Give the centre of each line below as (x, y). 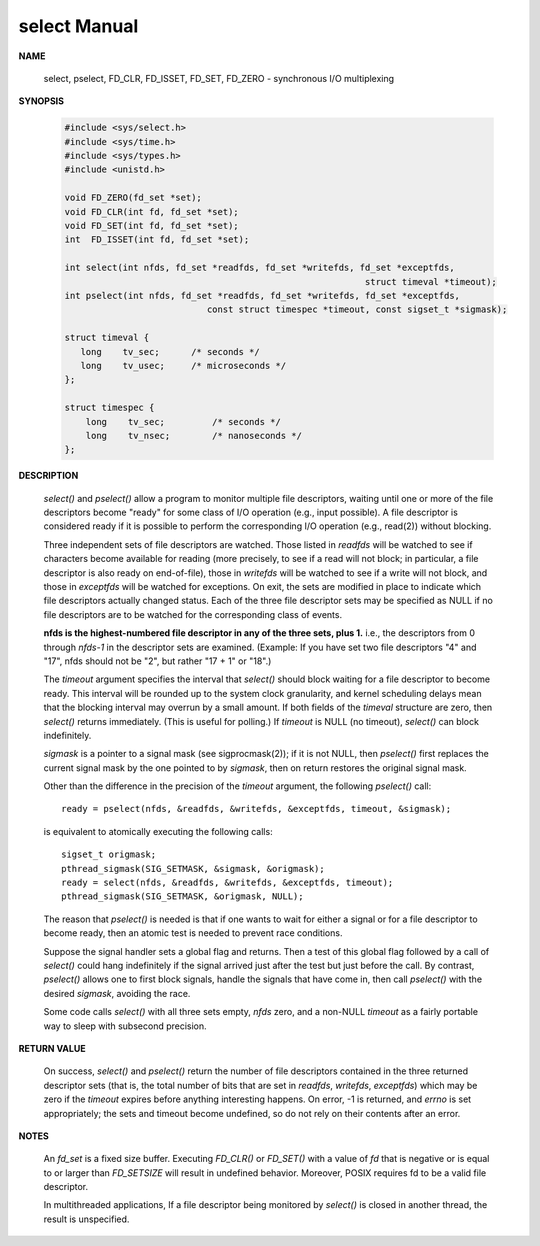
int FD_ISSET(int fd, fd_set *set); (157, 239)
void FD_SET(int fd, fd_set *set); (151, 226)
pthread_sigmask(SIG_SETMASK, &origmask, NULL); (182, 896)
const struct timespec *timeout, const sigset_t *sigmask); (357, 309)
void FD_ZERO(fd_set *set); (133, 198)
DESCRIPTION (48, 476)
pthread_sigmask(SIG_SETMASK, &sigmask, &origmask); (193, 868)
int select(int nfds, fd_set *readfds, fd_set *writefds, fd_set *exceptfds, (259, 268)
